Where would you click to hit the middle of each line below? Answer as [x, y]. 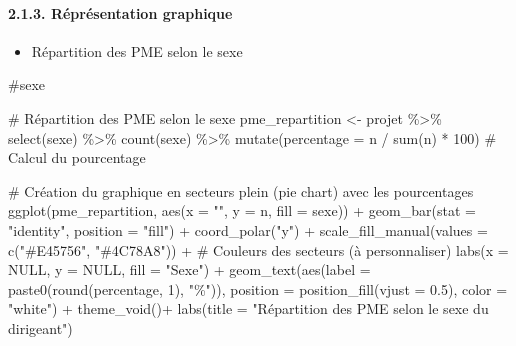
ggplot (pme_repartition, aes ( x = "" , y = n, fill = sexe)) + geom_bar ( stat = [242, 210]
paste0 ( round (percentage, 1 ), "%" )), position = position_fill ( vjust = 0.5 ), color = [258, 288]
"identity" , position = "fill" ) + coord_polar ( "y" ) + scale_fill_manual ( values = [248, 229]
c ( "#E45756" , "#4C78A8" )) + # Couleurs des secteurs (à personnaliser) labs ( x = [258, 249]
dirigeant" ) [40, 327]
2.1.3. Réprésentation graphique [120, 12]
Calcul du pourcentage [77, 157]
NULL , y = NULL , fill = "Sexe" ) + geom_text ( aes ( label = [189, 269]
